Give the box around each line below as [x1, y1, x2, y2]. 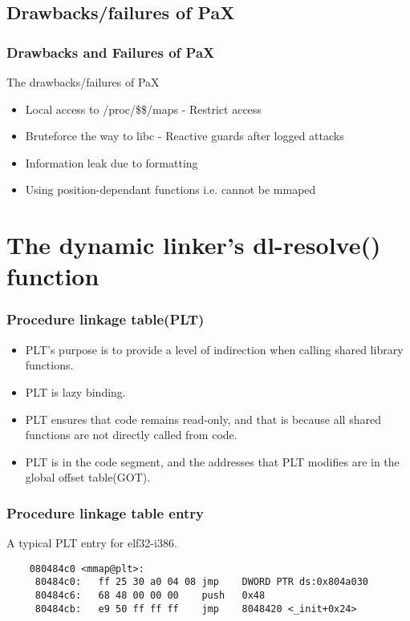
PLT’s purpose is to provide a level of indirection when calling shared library [25, 341, 404, 357]
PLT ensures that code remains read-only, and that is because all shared [25, 410, 381, 427]
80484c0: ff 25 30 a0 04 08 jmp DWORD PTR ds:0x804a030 [35, 576, 369, 588]
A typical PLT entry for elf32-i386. [6, 534, 177, 551]
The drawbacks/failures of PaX [6, 74, 160, 90]
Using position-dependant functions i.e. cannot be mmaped [25, 181, 316, 198]
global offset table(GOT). [25, 469, 151, 486]
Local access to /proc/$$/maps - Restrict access [25, 100, 262, 117]
